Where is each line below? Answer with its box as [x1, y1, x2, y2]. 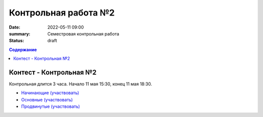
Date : [9, 24, 20, 30]
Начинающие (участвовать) [21, 90, 79, 96]
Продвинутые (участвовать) [21, 103, 80, 109]
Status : [9, 38, 24, 44]
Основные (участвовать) [21, 97, 73, 102]
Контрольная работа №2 [9, 7, 115, 18]
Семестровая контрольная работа [47, 31, 119, 36]
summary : [9, 31, 31, 36]
